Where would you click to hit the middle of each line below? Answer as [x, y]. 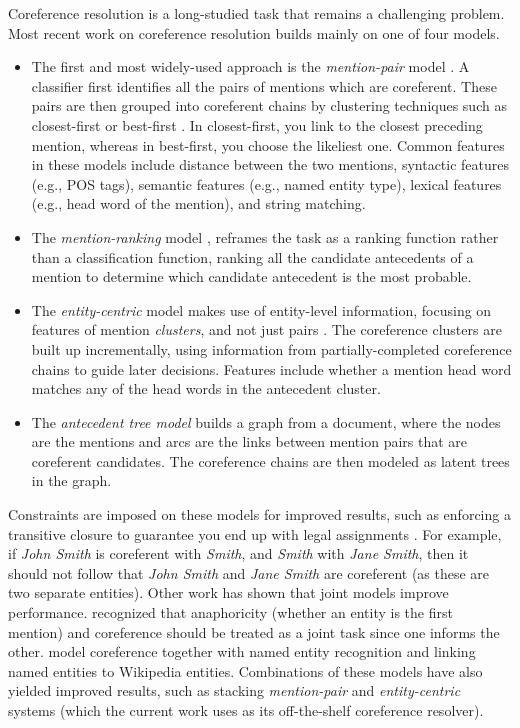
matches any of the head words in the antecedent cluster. [206, 388]
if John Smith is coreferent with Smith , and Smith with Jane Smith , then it [238, 553]
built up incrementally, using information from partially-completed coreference [271, 348]
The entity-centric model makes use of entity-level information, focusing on [261, 309]
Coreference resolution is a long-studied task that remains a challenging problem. [256, 13]
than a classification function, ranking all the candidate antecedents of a [252, 256]
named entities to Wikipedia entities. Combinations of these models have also [245, 670]
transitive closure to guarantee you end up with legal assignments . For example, [255, 533]
